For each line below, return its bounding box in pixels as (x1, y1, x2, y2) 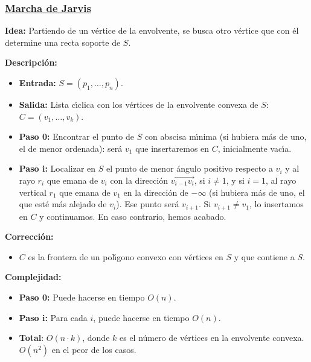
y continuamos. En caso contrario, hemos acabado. (39, 210, 226, 222)
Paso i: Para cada (19, 311, 88, 323)
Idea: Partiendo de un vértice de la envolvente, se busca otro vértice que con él (5, 24, 299, 37)
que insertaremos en (135, 142, 210, 154)
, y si (226, 173, 245, 186)
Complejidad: (5, 270, 62, 283)
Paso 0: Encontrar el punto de (19, 130, 134, 143)
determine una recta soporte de (5, 36, 121, 48)
